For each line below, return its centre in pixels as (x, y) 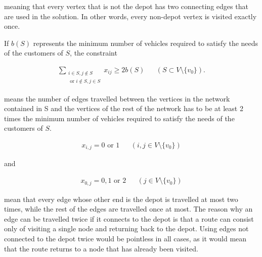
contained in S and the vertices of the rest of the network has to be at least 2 (124, 108)
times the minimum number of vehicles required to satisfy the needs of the (119, 118)
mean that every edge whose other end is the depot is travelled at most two (121, 199)
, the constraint (94, 53)
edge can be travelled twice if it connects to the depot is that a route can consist (129, 218)
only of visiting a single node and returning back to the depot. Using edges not (126, 228)
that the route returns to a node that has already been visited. (101, 248)
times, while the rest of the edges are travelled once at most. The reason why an (128, 209)
